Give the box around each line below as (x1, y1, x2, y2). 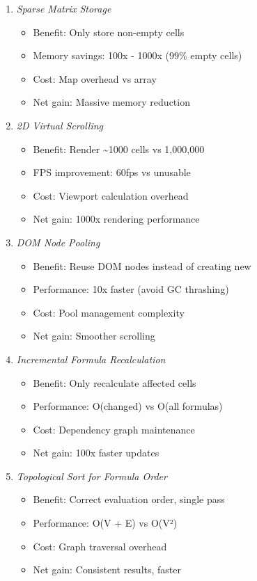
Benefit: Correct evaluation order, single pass (33, 492, 225, 507)
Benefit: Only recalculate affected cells (33, 375, 196, 390)
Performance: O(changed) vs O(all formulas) (33, 399, 223, 413)
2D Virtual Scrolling (16, 118, 104, 132)
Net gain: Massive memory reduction (33, 95, 190, 109)
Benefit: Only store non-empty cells (33, 24, 185, 39)
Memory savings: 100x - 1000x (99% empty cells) (33, 48, 242, 63)
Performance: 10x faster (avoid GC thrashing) (33, 282, 229, 296)
